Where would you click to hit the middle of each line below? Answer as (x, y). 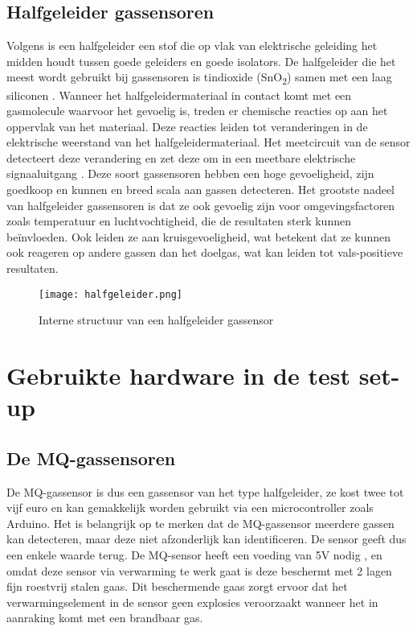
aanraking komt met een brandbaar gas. (105, 618)
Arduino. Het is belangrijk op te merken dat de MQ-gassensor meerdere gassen (200, 523)
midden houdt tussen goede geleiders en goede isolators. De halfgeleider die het (201, 61)
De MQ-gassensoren (91, 458)
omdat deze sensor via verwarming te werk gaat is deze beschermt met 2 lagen (199, 570)
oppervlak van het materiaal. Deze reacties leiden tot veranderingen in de (187, 126)
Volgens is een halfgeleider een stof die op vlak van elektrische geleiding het (192, 45)
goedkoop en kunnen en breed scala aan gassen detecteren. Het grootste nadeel (200, 190)
